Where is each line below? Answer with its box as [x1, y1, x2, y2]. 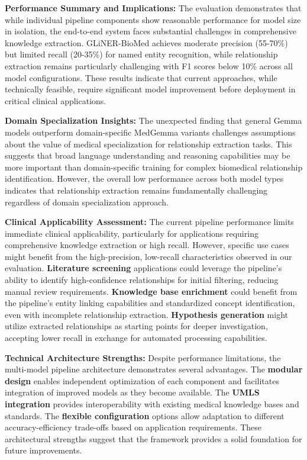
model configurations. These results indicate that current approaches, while [5, 71, 277, 83]
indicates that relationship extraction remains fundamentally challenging [5, 184, 268, 196]
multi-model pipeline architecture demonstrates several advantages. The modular [5, 363, 303, 375]
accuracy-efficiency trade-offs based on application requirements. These [5, 421, 262, 433]
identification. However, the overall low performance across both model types [5, 172, 284, 185]
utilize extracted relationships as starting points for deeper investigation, [5, 320, 268, 332]
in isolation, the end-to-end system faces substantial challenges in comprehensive [5, 25, 296, 37]
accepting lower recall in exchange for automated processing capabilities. [5, 332, 267, 344]
